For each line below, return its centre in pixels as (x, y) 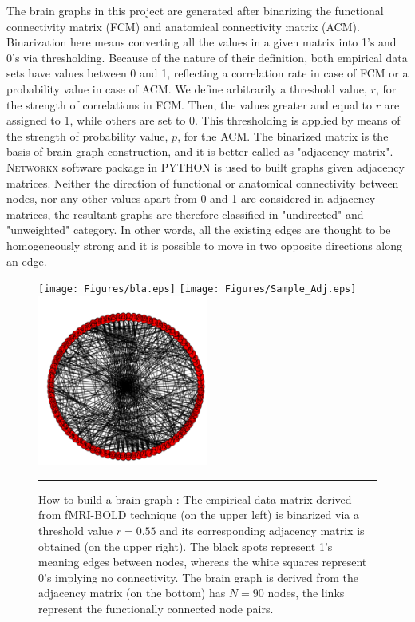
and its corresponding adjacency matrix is (262, 531)
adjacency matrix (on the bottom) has (132, 593)
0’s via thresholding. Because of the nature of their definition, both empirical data (207, 57)
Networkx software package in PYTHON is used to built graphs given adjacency (206, 166)
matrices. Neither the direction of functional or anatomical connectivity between (203, 182)
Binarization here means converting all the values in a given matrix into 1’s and (202, 42)
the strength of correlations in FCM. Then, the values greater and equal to (189, 104)
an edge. (27, 261)
